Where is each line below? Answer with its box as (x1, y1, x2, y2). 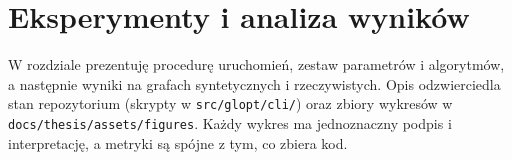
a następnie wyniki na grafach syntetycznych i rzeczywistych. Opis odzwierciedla (8, 73, 501, 94)
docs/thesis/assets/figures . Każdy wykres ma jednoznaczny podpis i (8, 112, 452, 133)
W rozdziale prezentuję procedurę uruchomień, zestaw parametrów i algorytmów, (8, 54, 505, 75)
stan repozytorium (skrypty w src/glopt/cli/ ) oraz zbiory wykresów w (8, 93, 453, 114)
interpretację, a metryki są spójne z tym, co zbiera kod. (8, 132, 348, 153)
